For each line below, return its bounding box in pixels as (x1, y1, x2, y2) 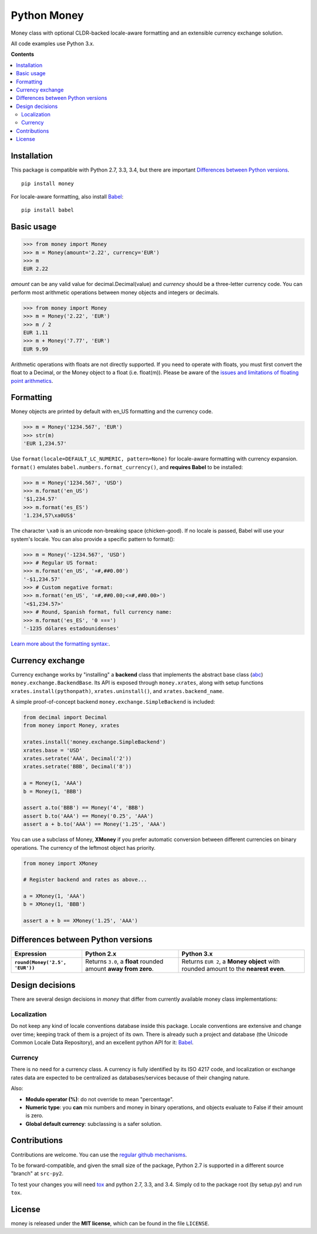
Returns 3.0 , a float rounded (85, 957, 164, 966)
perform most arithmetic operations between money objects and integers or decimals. (11, 288, 220, 296)
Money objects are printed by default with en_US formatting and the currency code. (11, 408, 214, 415)
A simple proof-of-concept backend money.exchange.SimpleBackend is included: (11, 698, 215, 705)
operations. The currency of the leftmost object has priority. (11, 844, 156, 851)
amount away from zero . (85, 964, 154, 973)
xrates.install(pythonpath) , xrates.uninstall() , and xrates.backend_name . (11, 687, 224, 694)
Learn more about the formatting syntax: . (11, 640, 111, 647)
